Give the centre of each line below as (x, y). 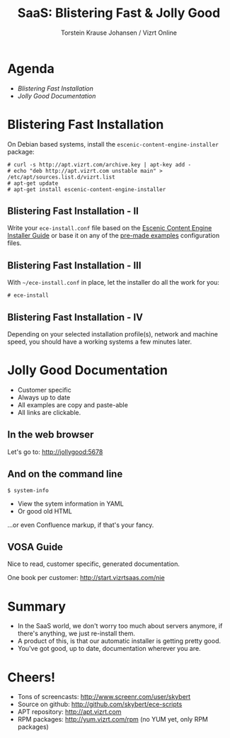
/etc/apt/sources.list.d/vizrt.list (61, 177)
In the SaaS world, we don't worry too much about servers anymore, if (120, 626)
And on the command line (65, 474)
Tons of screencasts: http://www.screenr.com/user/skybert (104, 697)
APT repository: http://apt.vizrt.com (69, 712)
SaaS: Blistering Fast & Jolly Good (119, 13)
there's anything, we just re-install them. (76, 634)
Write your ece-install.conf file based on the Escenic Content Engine (110, 228)
